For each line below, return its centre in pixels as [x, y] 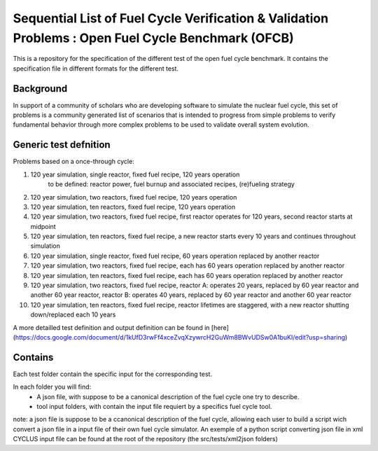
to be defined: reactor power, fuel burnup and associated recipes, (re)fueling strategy [171, 184]
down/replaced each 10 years [73, 314]
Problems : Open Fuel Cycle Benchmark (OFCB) [153, 38]
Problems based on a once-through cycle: [73, 162]
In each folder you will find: [52, 387]
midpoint [43, 226]
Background [40, 89]
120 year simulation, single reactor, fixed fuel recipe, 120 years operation [135, 174]
